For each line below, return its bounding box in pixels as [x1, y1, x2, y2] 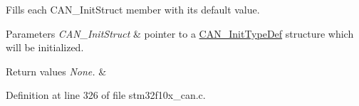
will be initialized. [6, 40, 84, 55]
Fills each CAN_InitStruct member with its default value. [6, 2, 260, 16]
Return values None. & [6, 63, 107, 78]
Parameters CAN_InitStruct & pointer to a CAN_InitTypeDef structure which [6, 26, 354, 41]
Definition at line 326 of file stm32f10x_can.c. [6, 88, 206, 102]
